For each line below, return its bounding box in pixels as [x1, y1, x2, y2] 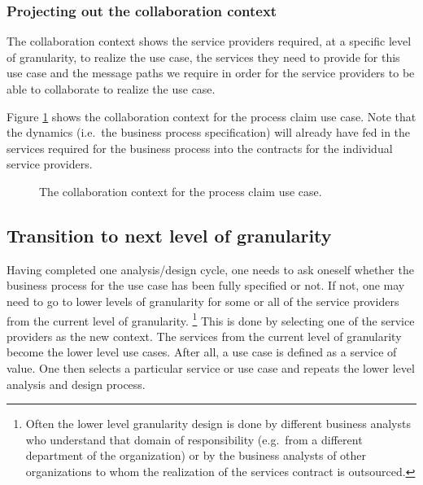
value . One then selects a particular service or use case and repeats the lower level [7, 359, 415, 376]
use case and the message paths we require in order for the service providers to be [7, 64, 415, 81]
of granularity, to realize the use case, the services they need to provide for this [7, 48, 400, 65]
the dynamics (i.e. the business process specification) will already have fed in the [7, 124, 411, 141]
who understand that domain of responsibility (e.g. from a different [25, 430, 363, 448]
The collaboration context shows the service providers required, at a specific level [7, 33, 412, 50]
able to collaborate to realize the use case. [7, 81, 216, 97]
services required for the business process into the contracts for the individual [7, 139, 393, 156]
